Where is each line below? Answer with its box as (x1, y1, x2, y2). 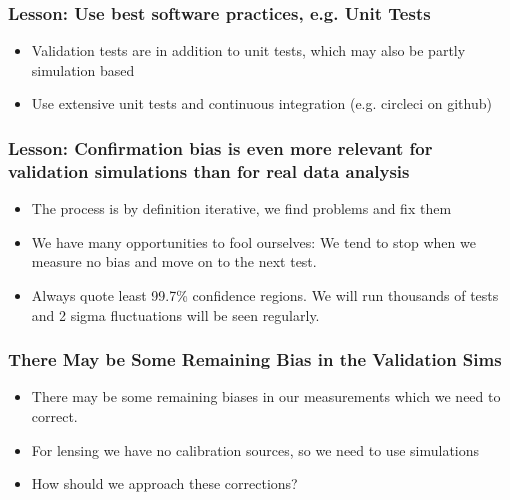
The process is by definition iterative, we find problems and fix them (31, 198, 452, 219)
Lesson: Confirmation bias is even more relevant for (8, 135, 433, 160)
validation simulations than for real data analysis (8, 158, 410, 183)
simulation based (31, 59, 135, 80)
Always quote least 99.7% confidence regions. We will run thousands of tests (31, 284, 499, 305)
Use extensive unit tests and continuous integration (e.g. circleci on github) (31, 93, 492, 114)
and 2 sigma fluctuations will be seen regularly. (31, 304, 320, 325)
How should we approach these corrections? (31, 473, 298, 494)
